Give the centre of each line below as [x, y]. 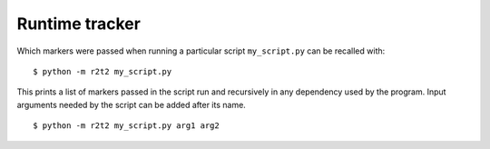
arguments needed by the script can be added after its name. [132, 104]
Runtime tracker [78, 24]
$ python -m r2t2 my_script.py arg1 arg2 [126, 126]
